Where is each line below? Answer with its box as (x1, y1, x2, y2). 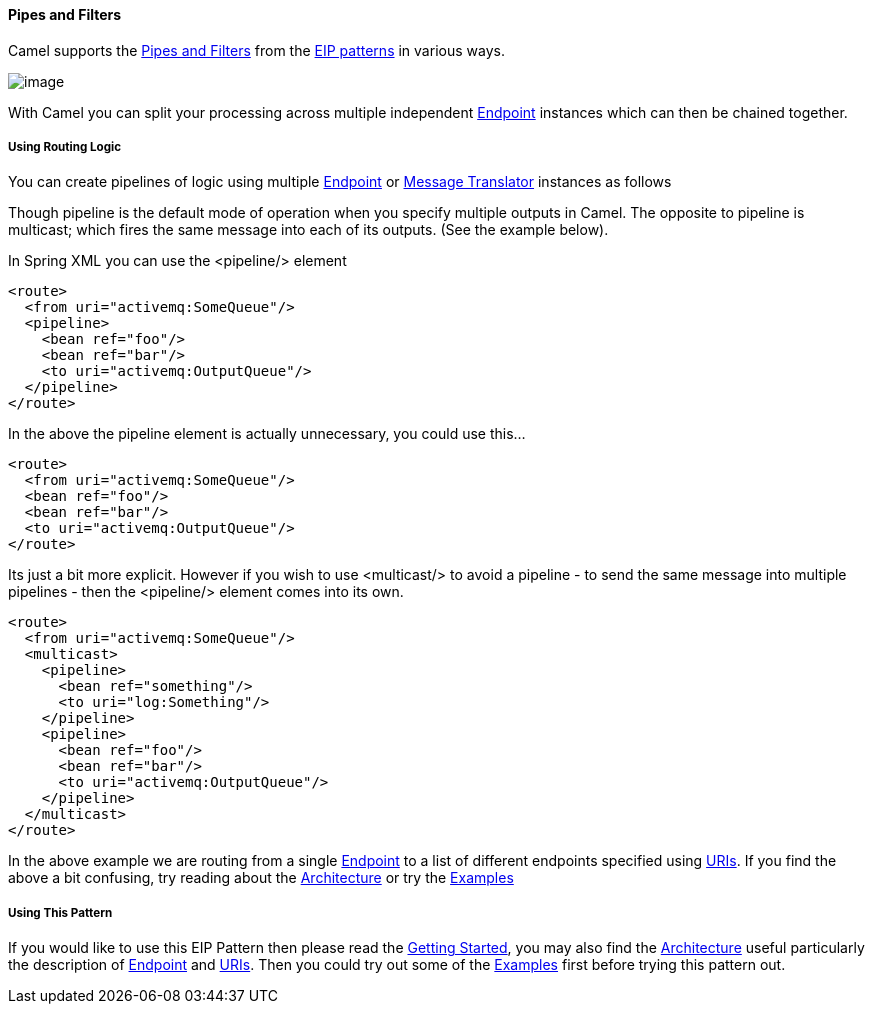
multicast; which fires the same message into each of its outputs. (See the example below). (8, 221, 609, 239)
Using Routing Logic (8, 140, 121, 154)
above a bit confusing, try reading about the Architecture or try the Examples (8, 869, 514, 887)
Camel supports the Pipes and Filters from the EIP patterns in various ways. (8, 41, 505, 59)
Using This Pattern (8, 905, 113, 920)
